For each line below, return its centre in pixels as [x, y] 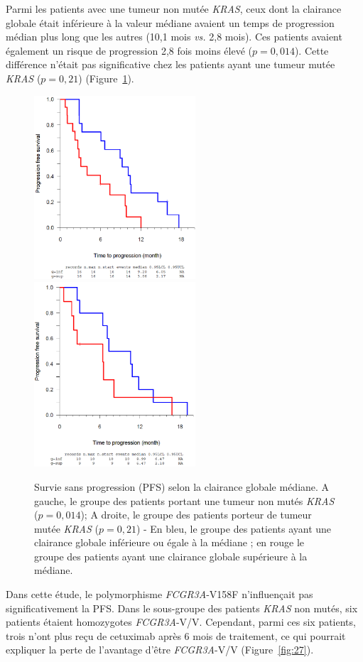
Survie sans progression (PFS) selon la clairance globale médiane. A [182, 486]
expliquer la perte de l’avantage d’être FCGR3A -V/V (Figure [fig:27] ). [160, 650]
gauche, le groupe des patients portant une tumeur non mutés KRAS [184, 500]
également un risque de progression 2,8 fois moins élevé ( [129, 50]
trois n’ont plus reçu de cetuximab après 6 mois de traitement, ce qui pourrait [176, 635]
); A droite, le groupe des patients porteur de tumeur [196, 515]
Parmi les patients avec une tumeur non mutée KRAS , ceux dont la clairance [174, 9]
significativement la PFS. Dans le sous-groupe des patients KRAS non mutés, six [182, 608]
